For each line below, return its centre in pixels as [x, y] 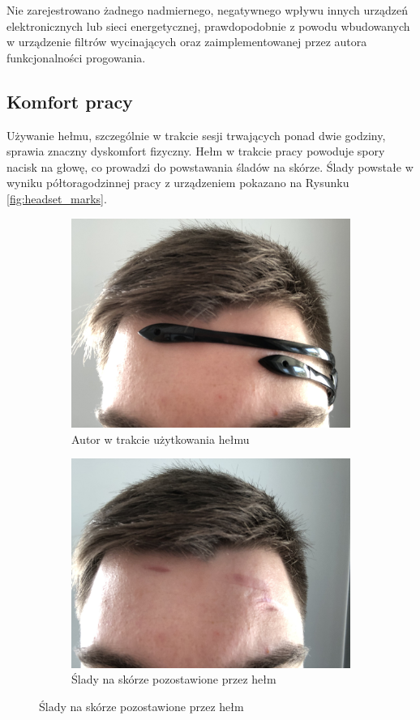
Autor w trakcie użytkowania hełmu [161, 439]
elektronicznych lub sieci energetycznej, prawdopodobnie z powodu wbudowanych [208, 26]
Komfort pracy [70, 101]
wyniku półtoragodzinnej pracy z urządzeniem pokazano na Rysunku [178, 183]
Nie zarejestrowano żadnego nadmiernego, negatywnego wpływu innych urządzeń [207, 10]
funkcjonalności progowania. [76, 57]
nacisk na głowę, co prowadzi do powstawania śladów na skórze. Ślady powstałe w [210, 166]
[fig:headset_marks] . [57, 198]
